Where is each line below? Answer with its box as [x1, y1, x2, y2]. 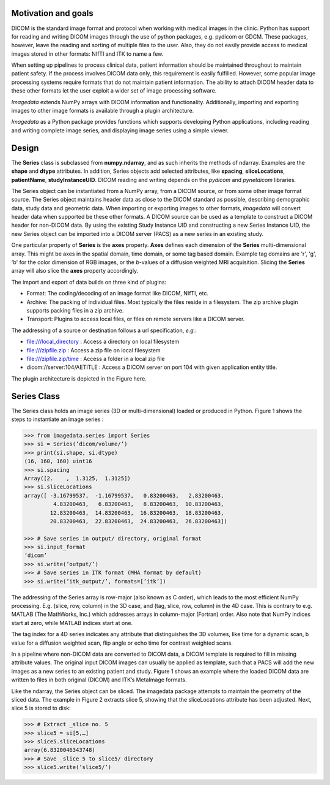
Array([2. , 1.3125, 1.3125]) [24, 475, 131, 482]
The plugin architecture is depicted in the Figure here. [11, 374, 147, 382]
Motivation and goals [11, 8, 94, 18]
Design [11, 143, 39, 153]
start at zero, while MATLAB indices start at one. [11, 619, 133, 626]
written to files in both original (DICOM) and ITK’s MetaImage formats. [11, 676, 187, 683]
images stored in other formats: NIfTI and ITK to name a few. [11, 50, 164, 58]
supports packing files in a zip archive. [26, 306, 124, 314]
